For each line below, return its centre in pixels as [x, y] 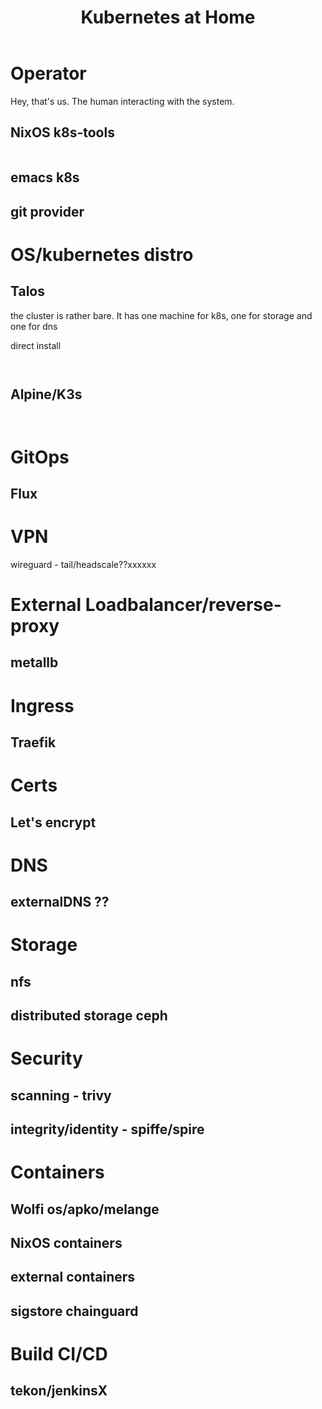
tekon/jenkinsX [59, 1391]
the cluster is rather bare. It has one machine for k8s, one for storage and [161, 315]
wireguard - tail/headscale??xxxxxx [83, 564]
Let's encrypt [53, 822]
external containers [73, 1277]
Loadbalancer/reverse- [183, 605]
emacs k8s [45, 177]
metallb [34, 662]
